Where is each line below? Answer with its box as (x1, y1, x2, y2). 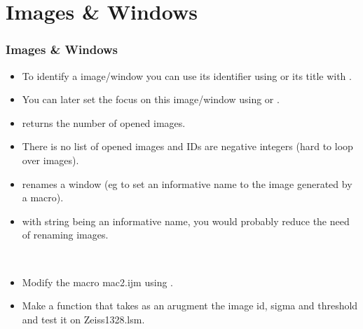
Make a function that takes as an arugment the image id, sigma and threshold (22, 298, 358, 313)
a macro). (22, 190, 64, 205)
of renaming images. (22, 227, 109, 242)
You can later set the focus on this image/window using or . (22, 92, 280, 107)
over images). (22, 152, 79, 167)
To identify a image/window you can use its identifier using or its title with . (22, 68, 352, 83)
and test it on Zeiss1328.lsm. (22, 311, 145, 326)
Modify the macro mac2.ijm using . (22, 274, 173, 289)
